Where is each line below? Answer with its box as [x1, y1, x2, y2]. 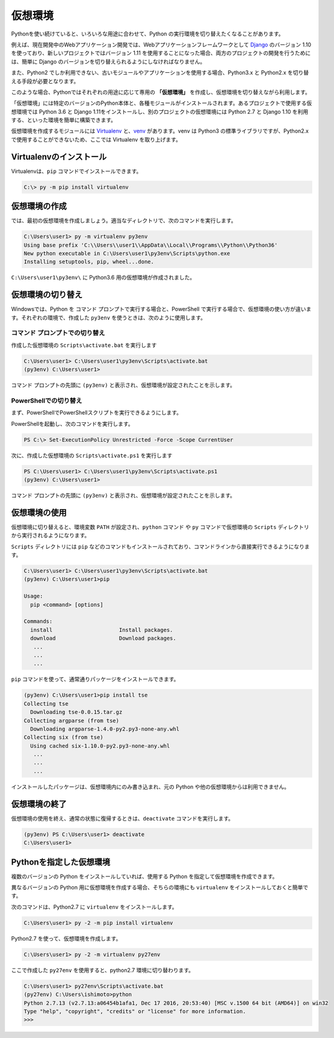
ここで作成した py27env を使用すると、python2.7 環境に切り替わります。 [11, 966, 194, 974]
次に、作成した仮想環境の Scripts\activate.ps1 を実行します [11, 452, 173, 459]
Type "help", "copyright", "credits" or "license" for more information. [23, 1008, 246, 1015]
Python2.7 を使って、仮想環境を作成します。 [11, 934, 122, 942]
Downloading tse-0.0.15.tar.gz [30, 708, 123, 716]
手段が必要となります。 [21, 77, 79, 84]
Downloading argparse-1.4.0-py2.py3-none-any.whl [30, 725, 180, 732]
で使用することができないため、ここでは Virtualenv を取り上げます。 [11, 136, 182, 143]
